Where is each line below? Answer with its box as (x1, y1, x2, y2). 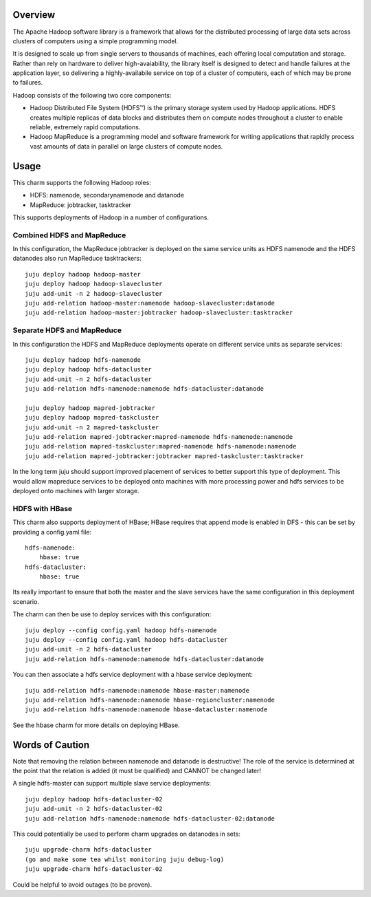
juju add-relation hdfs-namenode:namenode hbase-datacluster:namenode (25, 706, 268, 713)
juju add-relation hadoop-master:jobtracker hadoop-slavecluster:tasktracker (25, 309, 293, 316)
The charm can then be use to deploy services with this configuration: (12, 610, 212, 618)
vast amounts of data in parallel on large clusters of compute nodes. (30, 142, 223, 151)
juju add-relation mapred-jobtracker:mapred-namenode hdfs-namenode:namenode (25, 433, 293, 441)
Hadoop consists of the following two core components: (12, 91, 172, 99)
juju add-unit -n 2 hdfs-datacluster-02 (25, 805, 163, 813)
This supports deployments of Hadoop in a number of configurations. (12, 213, 210, 221)
